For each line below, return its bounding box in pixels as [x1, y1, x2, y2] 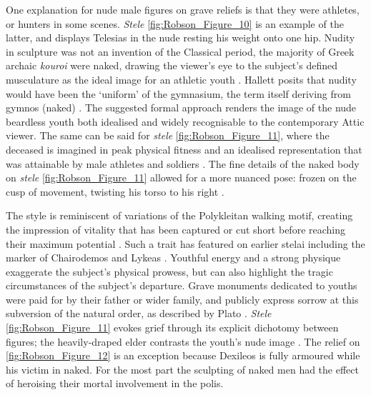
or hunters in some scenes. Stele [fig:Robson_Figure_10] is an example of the [6, 16, 344, 31]
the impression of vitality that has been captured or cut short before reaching [6, 221, 346, 236]
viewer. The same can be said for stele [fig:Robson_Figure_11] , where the [6, 128, 330, 143]
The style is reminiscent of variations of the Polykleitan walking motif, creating [6, 208, 353, 223]
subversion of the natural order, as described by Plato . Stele [6, 306, 272, 321]
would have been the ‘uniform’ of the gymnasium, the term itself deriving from [6, 86, 351, 101]
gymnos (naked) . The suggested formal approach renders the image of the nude [6, 100, 357, 115]
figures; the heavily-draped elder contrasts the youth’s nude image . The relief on [6, 334, 360, 349]
